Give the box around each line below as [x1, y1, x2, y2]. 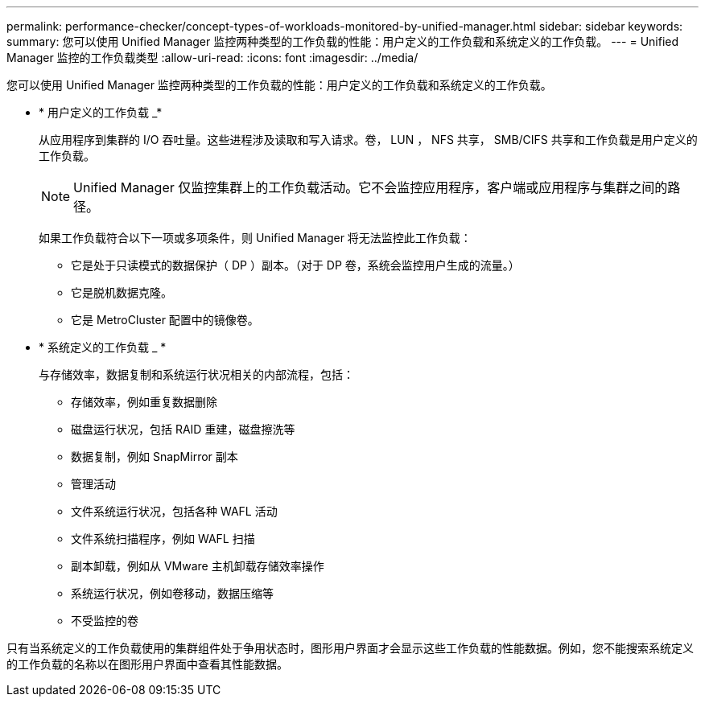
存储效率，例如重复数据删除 [71, 395, 217, 409]
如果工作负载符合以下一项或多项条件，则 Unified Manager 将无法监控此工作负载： [39, 231, 472, 245]
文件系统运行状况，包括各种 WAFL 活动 [71, 504, 278, 518]
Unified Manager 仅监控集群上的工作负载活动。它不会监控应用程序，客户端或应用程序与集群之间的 [73, 179, 668, 195]
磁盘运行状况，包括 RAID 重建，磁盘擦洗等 [71, 422, 295, 436]
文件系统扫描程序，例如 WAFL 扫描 [71, 532, 255, 545]
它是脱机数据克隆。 [71, 286, 172, 299]
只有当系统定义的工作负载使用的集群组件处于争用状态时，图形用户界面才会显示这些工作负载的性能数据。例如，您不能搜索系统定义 [6, 641, 694, 655]
